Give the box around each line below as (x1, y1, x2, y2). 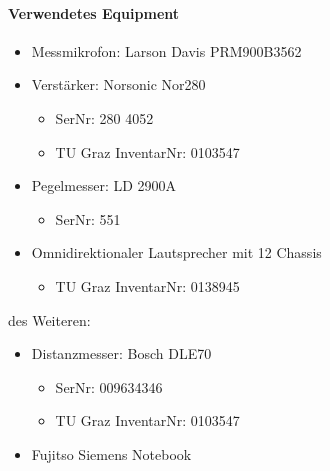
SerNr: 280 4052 (55, 107, 154, 128)
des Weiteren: (8, 309, 91, 330)
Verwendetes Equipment (8, 2, 180, 23)
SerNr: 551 (55, 208, 121, 229)
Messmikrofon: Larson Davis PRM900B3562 (31, 40, 302, 61)
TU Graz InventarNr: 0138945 (55, 275, 240, 296)
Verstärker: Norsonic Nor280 (31, 74, 206, 95)
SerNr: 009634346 (55, 376, 163, 397)
